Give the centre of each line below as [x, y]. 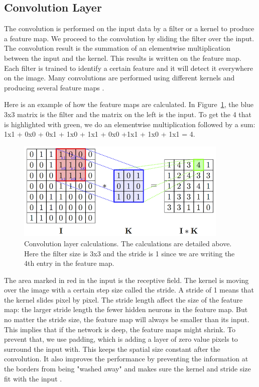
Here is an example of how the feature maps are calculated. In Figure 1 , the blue [129, 104]
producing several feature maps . [54, 87]
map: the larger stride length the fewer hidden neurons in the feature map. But [126, 309]
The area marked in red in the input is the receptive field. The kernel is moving [126, 280]
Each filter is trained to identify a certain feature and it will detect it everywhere [128, 68]
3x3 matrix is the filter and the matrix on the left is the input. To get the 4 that [128, 114]
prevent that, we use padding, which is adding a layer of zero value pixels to [121, 339]
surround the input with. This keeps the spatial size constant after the [112, 349]
